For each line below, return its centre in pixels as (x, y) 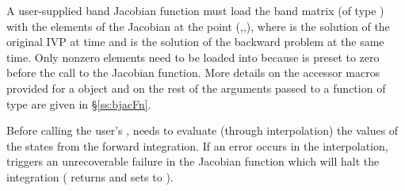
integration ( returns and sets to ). (90, 176)
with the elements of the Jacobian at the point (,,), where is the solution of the (198, 26)
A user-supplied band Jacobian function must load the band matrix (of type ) (195, 10)
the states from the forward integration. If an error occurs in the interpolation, (197, 145)
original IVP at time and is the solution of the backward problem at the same (195, 42)
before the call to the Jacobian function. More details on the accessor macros (193, 73)
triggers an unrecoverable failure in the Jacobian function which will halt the (193, 161)
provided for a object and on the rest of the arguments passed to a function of (196, 88)
